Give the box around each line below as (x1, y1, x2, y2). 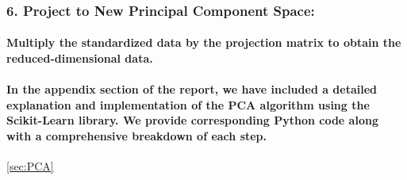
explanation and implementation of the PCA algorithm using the (6, 96, 370, 113)
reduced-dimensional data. (6, 50, 153, 67)
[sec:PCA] (6, 158, 54, 174)
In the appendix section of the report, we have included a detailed (6, 81, 378, 98)
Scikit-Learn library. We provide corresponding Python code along (6, 112, 378, 128)
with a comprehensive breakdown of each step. (6, 128, 267, 144)
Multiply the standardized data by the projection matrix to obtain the (6, 34, 401, 51)
